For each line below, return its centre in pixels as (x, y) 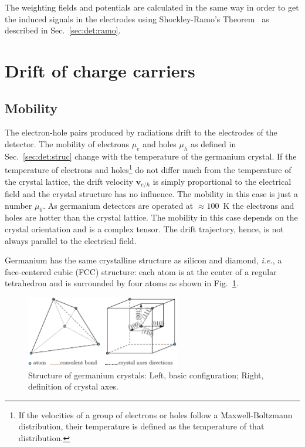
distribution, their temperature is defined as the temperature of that (141, 426)
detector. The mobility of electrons (67, 143)
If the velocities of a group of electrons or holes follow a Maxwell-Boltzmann (155, 414)
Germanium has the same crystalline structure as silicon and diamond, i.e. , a (143, 260)
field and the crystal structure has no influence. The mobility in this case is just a (151, 194)
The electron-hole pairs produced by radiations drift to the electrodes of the (141, 132)
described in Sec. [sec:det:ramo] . (63, 30)
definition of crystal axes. (73, 386)
